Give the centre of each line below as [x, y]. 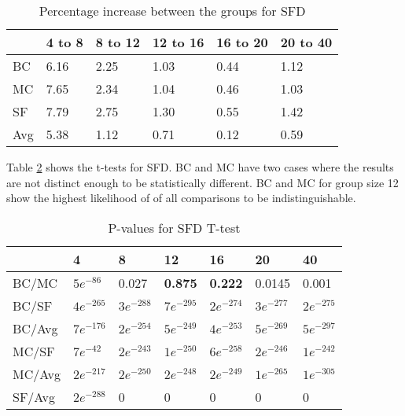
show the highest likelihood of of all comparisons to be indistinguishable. [181, 198]
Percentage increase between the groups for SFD [172, 11]
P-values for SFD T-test [174, 227]
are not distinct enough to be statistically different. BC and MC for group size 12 [202, 182]
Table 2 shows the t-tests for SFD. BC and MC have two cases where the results [200, 167]
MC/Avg [37, 374]
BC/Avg [35, 328]
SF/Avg [34, 396]
